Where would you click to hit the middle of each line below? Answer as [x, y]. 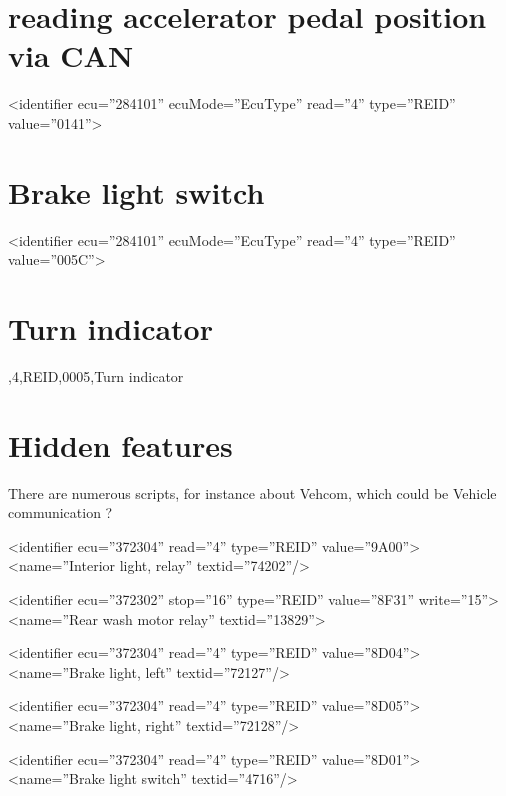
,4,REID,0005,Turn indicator [96, 375]
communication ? [60, 512]
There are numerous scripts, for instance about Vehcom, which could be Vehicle [252, 492]
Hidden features [120, 444]
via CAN [71, 55]
